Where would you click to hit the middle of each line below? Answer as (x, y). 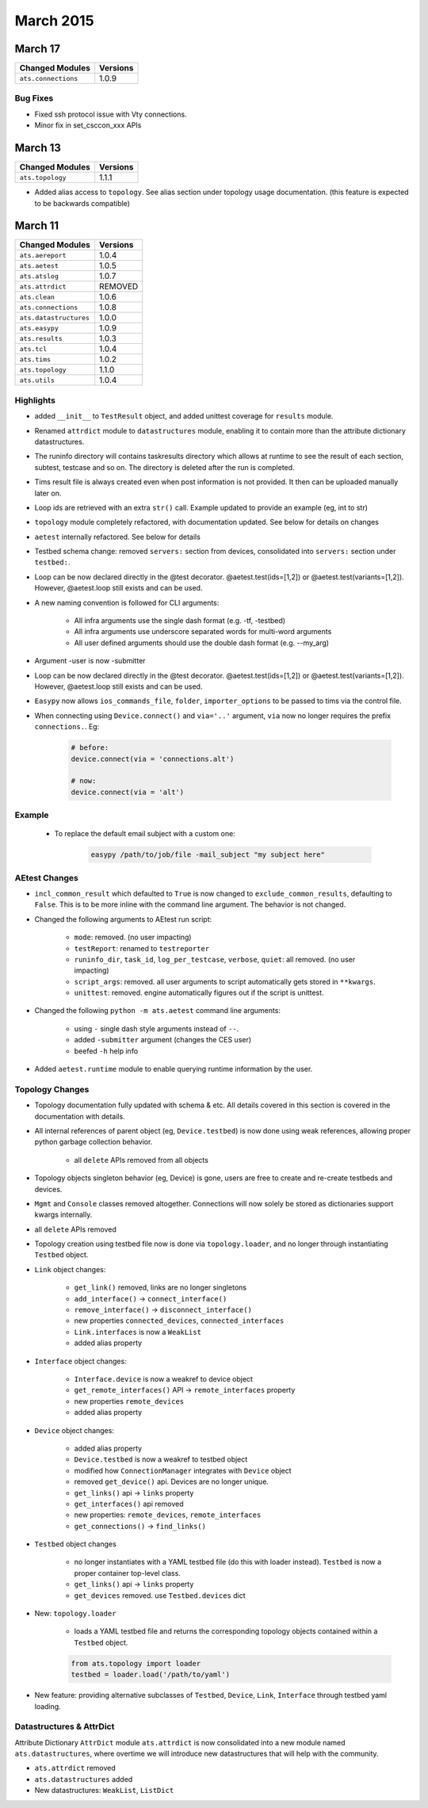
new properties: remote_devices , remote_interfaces (168, 1515)
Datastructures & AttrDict (65, 1726)
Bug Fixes (34, 98)
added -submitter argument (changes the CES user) (163, 1040)
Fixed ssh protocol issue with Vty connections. (111, 114)
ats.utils (37, 380)
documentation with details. (80, 1116)
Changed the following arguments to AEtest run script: (123, 919)
